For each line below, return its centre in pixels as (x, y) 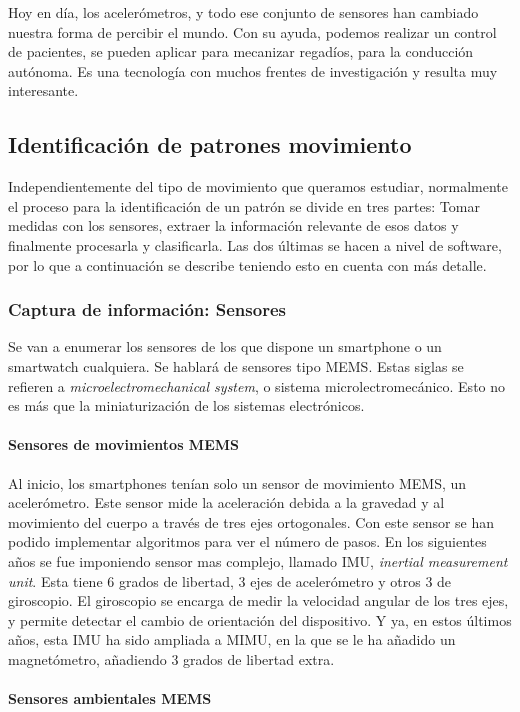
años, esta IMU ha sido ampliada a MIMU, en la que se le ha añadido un (232, 639)
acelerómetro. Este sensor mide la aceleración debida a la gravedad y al (226, 502)
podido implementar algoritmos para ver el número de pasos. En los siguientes (247, 541)
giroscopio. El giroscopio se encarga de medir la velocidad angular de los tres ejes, (258, 600)
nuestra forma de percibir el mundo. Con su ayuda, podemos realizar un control (252, 31)
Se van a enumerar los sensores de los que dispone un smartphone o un (225, 346)
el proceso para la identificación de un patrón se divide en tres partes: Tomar (244, 205)
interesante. (43, 90)
